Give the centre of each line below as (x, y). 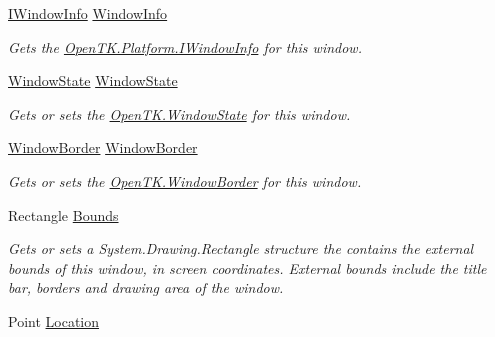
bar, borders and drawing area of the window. (146, 287)
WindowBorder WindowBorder (103, 147)
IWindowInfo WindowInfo (88, 13)
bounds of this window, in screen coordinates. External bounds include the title (247, 267)
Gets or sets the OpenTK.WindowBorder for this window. (185, 180)
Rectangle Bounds (63, 214)
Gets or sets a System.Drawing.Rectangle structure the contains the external (241, 248)
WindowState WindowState (93, 80)
